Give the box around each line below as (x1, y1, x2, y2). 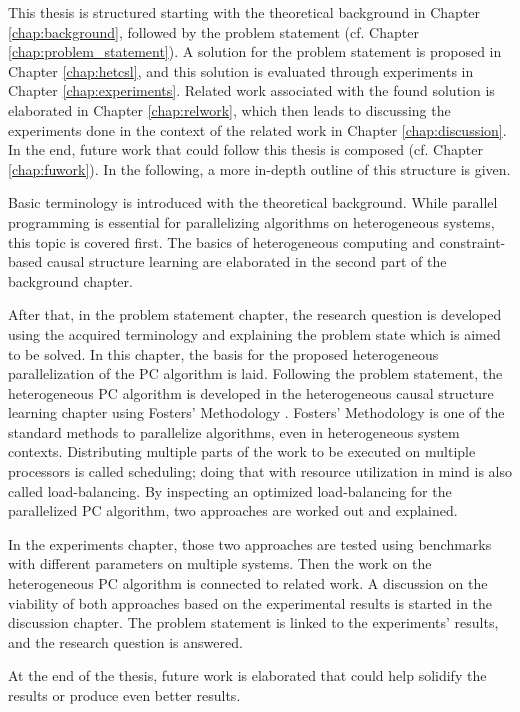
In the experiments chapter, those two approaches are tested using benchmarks (8, 533, 492, 554)
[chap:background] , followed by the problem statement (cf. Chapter (8, 21, 419, 42)
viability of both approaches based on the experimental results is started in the (8, 592, 493, 613)
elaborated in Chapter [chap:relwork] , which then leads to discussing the (8, 99, 451, 120)
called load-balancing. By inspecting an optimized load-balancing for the (8, 480, 452, 501)
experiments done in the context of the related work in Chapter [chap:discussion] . (8, 119, 507, 140)
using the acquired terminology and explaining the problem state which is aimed (8, 323, 501, 344)
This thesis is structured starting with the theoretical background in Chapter (8, 2, 481, 22)
